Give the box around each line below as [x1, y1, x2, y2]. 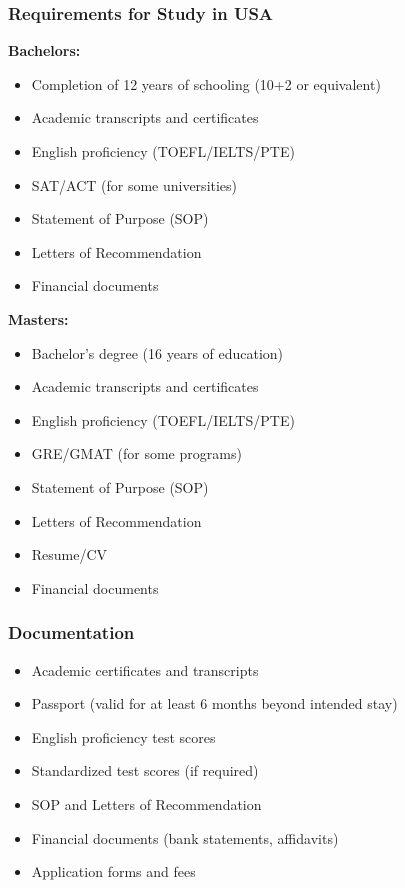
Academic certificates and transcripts [31, 659, 259, 680]
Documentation [8, 620, 135, 645]
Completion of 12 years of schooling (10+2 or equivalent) [31, 73, 381, 94]
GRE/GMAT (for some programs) [31, 443, 242, 464]
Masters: [8, 308, 69, 329]
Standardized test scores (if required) [31, 760, 259, 781]
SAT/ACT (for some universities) [31, 174, 238, 195]
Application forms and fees [31, 861, 196, 882]
